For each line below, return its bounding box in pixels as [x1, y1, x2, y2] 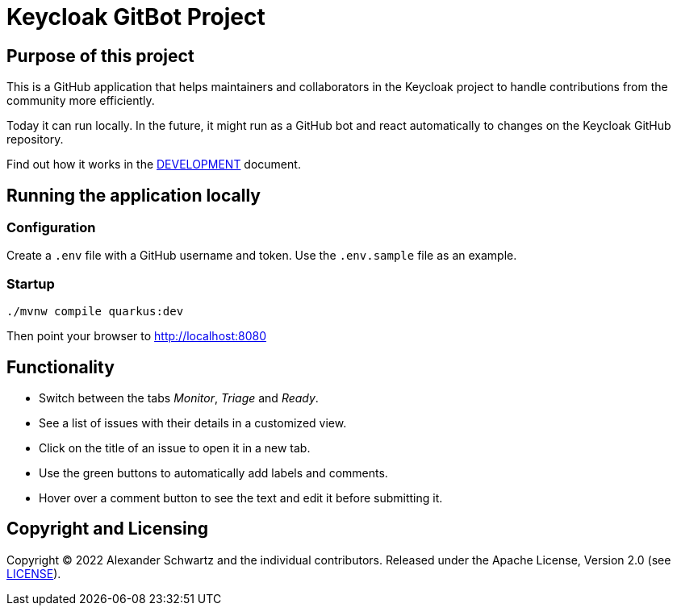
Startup [6, 275, 55, 292]
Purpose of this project [6, 45, 194, 66]
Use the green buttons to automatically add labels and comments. [39, 465, 388, 480]
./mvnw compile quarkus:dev [6, 305, 184, 318]
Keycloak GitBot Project [6, 3, 265, 31]
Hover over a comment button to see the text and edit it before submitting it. [39, 490, 443, 505]
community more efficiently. [6, 94, 155, 108]
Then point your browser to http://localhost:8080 [6, 329, 267, 343]
